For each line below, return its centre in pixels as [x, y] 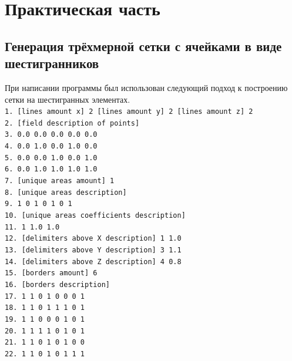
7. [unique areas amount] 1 [60, 181]
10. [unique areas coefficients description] [95, 216]
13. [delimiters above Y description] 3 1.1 [93, 250]
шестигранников [52, 63]
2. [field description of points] [72, 123]
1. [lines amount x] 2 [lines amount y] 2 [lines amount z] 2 [129, 112]
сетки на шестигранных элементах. [68, 99]
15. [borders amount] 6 [51, 273]
